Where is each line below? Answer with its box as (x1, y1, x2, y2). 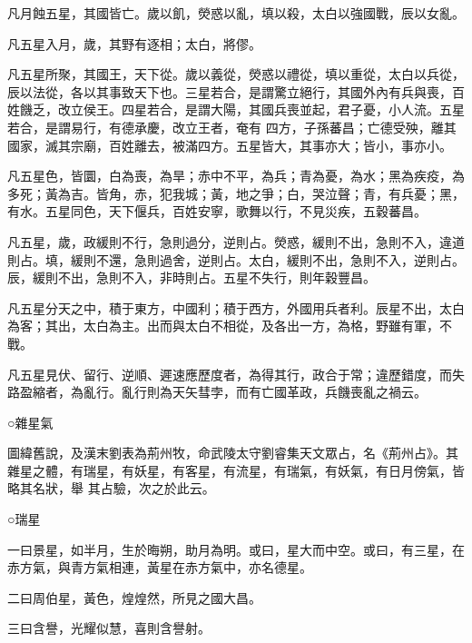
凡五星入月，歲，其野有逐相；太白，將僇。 (7, 34, 261, 53)
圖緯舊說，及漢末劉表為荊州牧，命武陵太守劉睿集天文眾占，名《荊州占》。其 (7, 443, 458, 462)
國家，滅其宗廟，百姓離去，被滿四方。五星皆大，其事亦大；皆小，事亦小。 (7, 135, 452, 154)
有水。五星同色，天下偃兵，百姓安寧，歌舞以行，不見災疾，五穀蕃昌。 (7, 202, 427, 221)
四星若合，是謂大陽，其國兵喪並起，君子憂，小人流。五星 (121, 100, 465, 119)
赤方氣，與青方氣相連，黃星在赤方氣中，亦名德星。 (7, 558, 312, 577)
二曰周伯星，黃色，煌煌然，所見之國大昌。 (7, 588, 261, 607)
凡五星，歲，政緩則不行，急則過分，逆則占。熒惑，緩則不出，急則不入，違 (7, 232, 452, 251)
